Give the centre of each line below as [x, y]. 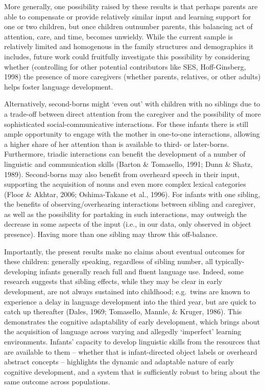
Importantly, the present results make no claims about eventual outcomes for [125, 251]
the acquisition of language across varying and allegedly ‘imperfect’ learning [123, 331]
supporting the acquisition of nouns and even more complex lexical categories [125, 184]
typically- [230, 261]
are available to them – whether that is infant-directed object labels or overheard [131, 351]
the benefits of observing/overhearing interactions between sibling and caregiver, [130, 204]
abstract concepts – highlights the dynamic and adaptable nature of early [119, 362]
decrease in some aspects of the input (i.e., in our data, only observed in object [128, 224]
